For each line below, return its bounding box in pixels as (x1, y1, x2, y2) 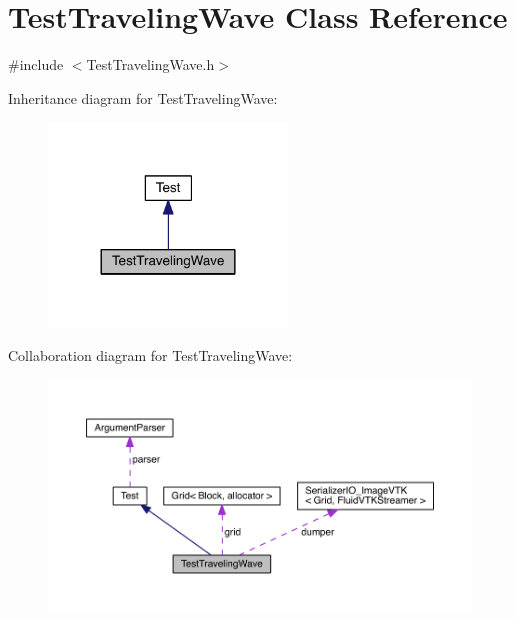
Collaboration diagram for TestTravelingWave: (8, 345, 293, 366)
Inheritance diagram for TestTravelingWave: (8, 87, 278, 108)
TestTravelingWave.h (86, 54, 215, 75)
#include (8, 54, 64, 75)
